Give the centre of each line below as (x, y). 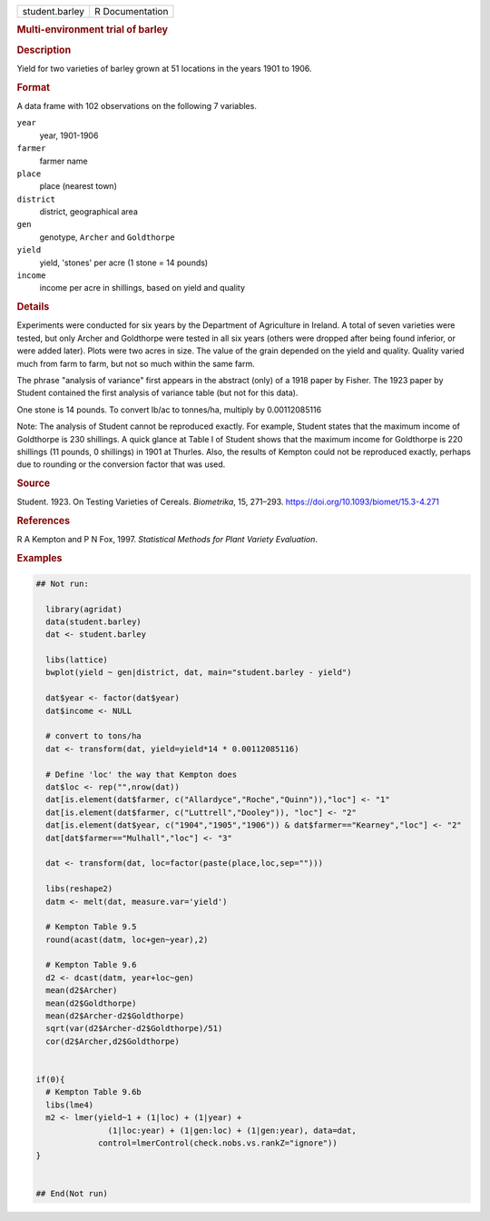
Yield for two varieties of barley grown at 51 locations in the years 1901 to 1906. (164, 68)
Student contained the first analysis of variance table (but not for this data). (157, 393)
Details (33, 307)
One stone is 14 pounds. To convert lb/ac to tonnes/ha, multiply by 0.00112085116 (169, 410)
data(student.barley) (94, 621)
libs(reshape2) (79, 889)
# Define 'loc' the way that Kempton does (142, 774)
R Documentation (131, 11)
